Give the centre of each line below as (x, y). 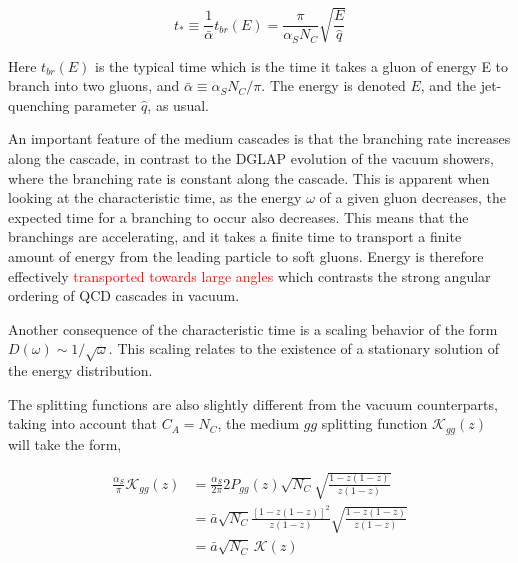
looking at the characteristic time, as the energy (155, 197)
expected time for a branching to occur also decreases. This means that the (238, 216)
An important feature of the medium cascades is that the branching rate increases (259, 138)
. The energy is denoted (333, 85)
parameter (105, 104)
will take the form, (65, 443)
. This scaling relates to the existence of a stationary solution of (304, 348)
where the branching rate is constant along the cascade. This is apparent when (249, 177)
